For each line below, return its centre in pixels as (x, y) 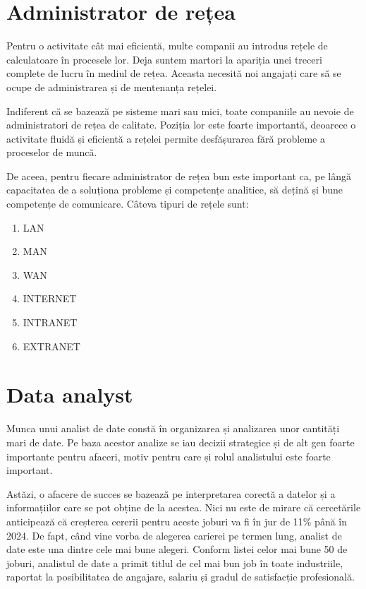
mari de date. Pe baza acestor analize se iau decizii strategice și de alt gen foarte (181, 442)
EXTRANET (51, 346)
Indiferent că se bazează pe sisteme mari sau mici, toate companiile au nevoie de (180, 111)
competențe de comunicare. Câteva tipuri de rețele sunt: (128, 204)
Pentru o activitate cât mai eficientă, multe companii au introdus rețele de (167, 46)
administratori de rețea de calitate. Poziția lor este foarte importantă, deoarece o (181, 125)
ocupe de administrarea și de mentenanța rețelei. (112, 87)
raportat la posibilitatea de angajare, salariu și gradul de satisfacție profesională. (181, 577)
